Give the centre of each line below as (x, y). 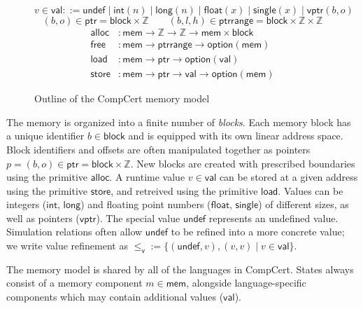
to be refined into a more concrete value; (258, 232)
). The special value (138, 218)
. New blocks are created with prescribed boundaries (243, 163)
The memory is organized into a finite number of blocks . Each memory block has (179, 122)
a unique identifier (45, 136)
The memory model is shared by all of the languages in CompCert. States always (180, 269)
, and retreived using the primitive (184, 190)
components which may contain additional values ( (115, 297)
